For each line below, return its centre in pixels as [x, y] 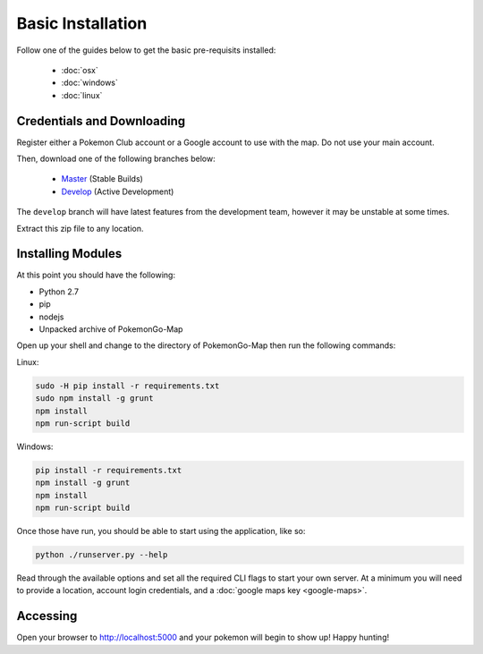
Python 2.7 [59, 292]
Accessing [47, 616]
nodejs [51, 317]
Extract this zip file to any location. [80, 228]
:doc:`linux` [82, 95]
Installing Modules [69, 254]
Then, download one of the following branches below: [116, 159]
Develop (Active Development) [118, 191]
